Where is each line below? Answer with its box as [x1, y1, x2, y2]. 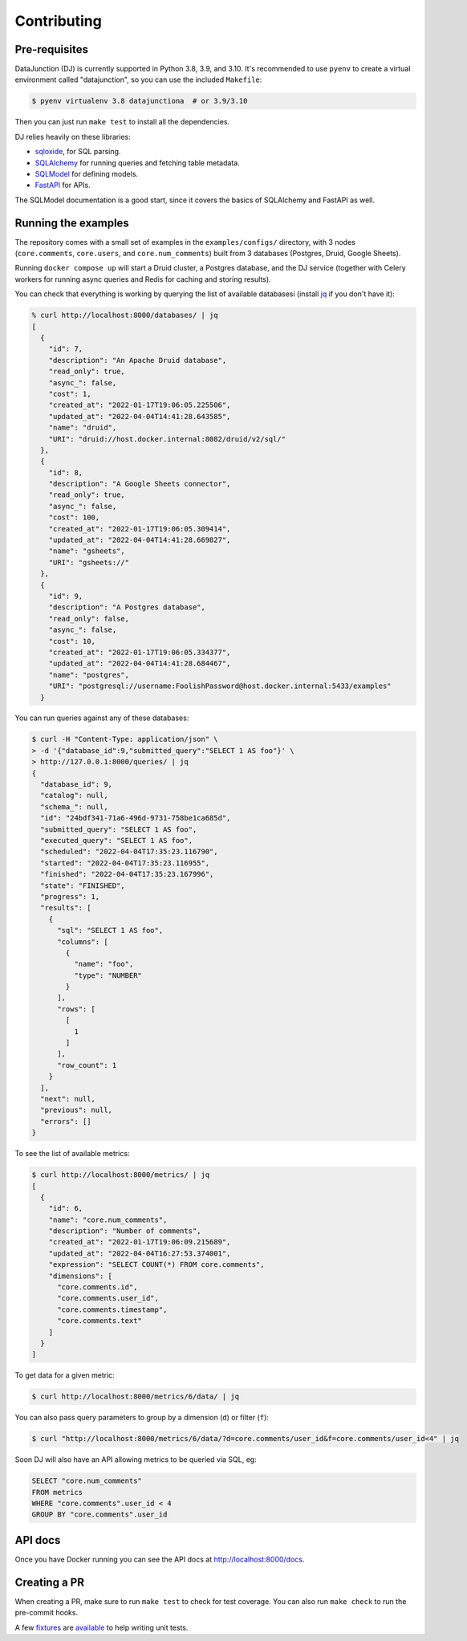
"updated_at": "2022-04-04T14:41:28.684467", [48, 659, 231, 668]
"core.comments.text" [57, 1317, 142, 1325]
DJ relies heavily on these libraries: [14, 132, 132, 141]
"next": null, [40, 1094, 96, 1103]
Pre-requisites [14, 43, 88, 56]
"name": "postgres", [48, 670, 130, 679]
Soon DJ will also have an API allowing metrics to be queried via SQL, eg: [14, 1455, 257, 1464]
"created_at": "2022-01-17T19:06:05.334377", [48, 647, 231, 657]
